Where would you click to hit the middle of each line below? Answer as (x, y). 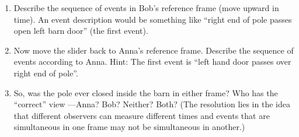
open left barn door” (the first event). (81, 31)
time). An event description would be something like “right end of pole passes (153, 19)
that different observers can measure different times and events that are (142, 115)
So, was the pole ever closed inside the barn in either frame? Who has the (146, 92)
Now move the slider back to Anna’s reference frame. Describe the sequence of (154, 50)
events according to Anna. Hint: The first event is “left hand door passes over (152, 62)
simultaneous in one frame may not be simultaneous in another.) (129, 127)
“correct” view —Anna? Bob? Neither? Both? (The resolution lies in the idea (152, 104)
